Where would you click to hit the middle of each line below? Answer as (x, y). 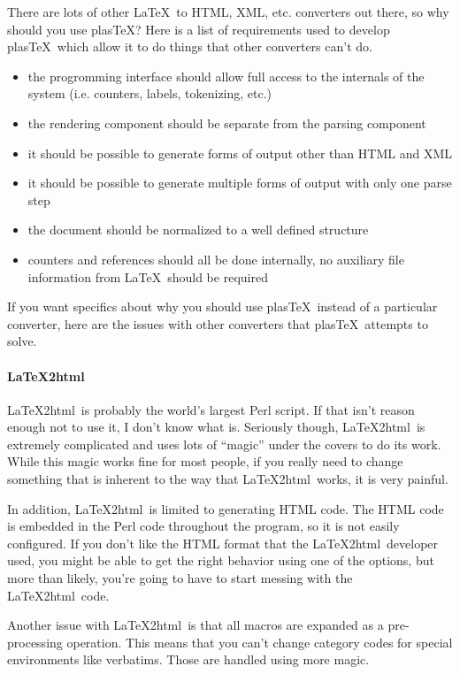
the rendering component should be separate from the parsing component (227, 123)
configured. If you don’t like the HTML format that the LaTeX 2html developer (223, 543)
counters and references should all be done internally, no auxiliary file (216, 259)
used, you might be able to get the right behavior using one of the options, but (221, 560)
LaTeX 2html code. (58, 595)
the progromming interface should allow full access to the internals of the (226, 76)
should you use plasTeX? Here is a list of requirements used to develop (199, 29)
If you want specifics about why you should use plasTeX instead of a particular (222, 306)
